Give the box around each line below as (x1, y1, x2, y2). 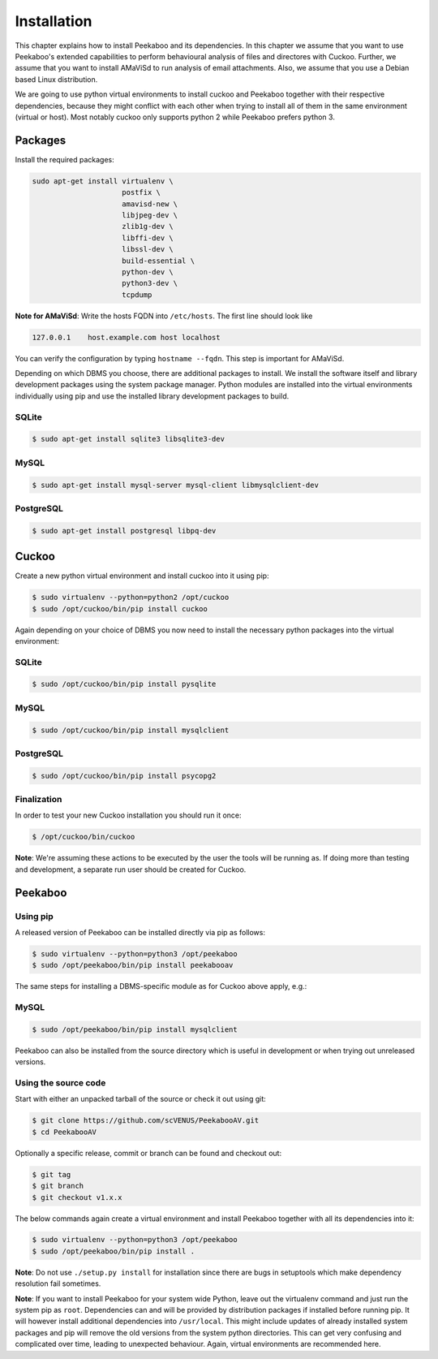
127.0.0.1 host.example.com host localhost (32, 333, 221, 342)
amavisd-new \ (122, 199, 178, 209)
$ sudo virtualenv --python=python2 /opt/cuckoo (32, 593, 230, 602)
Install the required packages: (15, 154, 115, 164)
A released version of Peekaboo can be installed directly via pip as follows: (15, 927, 265, 937)
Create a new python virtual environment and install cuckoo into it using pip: (15, 571, 269, 580)
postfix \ (122, 188, 161, 197)
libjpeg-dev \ (122, 210, 178, 219)
